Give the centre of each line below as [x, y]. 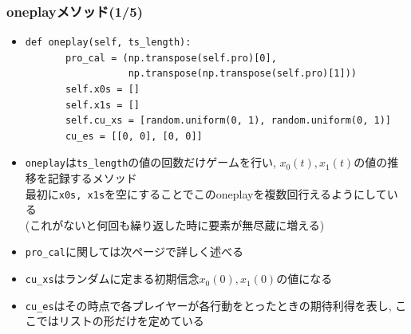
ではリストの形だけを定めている [120, 321]
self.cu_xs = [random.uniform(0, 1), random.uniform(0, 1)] [228, 121]
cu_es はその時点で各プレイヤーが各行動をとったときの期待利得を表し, [208, 305]
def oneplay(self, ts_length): [108, 43]
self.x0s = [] [102, 89]
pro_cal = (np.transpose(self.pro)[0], [171, 58]
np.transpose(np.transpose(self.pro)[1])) [243, 74]
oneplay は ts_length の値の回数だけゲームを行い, [150, 162]
